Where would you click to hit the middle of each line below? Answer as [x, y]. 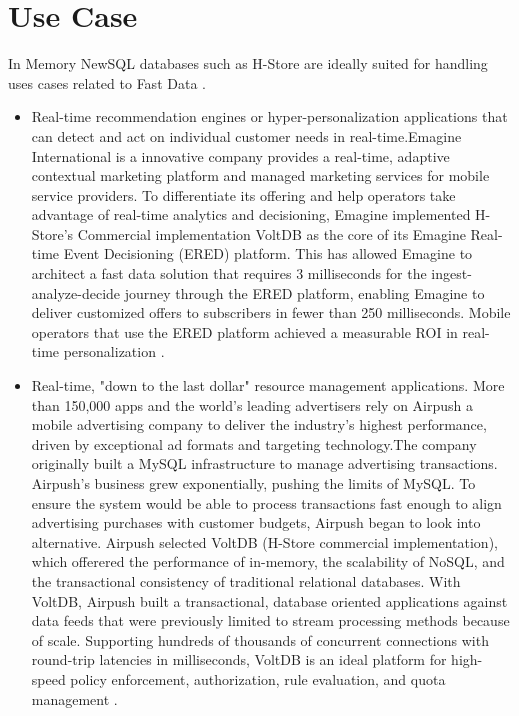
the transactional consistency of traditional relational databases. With [246, 580]
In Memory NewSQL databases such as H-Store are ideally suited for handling [248, 63]
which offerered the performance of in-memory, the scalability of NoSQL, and [268, 561]
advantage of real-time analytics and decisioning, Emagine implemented [251, 214]
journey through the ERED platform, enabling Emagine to [304, 292]
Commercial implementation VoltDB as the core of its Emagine [271, 233]
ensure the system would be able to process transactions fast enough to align [266, 502]
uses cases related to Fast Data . [107, 82]
